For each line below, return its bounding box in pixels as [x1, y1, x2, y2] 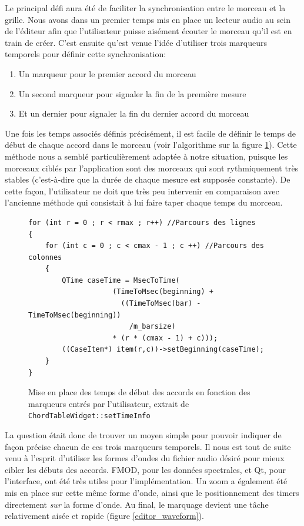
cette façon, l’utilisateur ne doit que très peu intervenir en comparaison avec [5, 184, 279, 197]
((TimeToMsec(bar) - [121, 299, 201, 308]
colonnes [28, 253, 62, 262]
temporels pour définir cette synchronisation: [5, 48, 166, 60]
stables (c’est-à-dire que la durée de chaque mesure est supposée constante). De [5, 173, 290, 186]
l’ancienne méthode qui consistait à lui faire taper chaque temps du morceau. [5, 196, 283, 209]
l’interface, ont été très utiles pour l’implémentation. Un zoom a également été [5, 475, 288, 487]
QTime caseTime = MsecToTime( [62, 276, 180, 284]
